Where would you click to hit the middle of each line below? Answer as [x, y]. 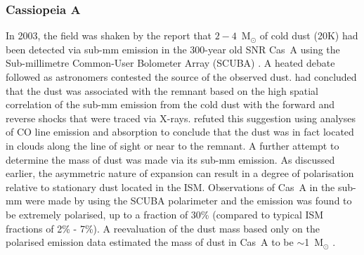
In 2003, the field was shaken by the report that [109, 35]
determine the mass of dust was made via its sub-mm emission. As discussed [170, 159]
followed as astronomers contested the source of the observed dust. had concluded [181, 77]
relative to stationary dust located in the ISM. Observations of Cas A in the [170, 187]
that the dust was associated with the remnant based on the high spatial [162, 90]
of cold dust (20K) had [309, 35]
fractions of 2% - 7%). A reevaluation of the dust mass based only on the [163, 228]
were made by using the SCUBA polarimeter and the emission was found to [188, 201]
